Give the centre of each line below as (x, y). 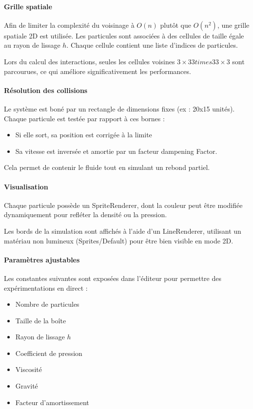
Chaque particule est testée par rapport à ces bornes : (84, 118)
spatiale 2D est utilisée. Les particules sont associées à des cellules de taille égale (124, 35)
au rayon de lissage (32, 45)
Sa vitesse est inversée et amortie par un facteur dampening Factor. (116, 151)
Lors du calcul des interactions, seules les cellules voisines (89, 61)
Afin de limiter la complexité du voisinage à (69, 25)
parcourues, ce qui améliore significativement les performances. (97, 71)
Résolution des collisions (46, 90)
